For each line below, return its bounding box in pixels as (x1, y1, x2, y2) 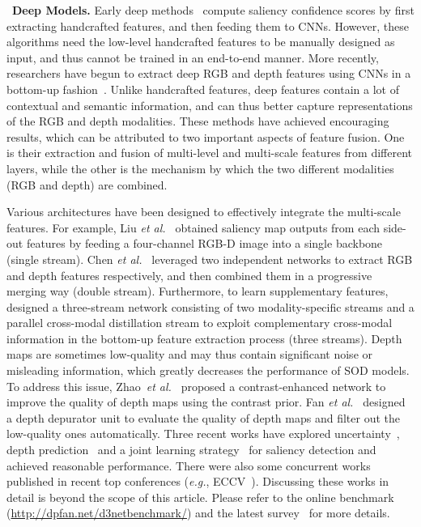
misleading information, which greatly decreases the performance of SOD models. (6, 362, 410, 379)
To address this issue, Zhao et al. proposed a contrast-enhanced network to (6, 377, 386, 394)
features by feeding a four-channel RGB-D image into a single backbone (26, 235, 383, 252)
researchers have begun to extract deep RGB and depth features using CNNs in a (6, 65, 411, 82)
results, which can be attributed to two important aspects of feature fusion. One (6, 128, 405, 145)
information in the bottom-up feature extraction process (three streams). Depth (6, 329, 402, 346)
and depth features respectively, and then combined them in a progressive (6, 266, 372, 283)
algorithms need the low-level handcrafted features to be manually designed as (6, 33, 395, 50)
